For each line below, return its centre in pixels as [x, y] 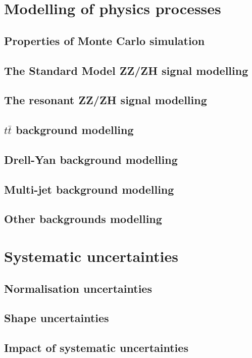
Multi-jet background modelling [89, 189]
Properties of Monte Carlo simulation [105, 40]
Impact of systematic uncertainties [96, 348]
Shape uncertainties [57, 318]
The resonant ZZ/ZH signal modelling [106, 100]
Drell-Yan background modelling [91, 159]
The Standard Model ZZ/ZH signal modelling [126, 70]
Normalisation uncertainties [78, 288]
